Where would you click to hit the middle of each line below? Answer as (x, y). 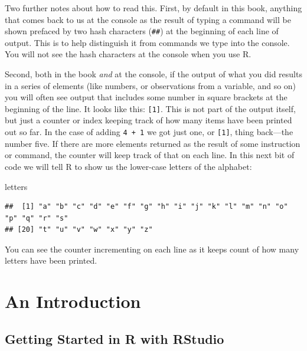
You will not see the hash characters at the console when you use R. (128, 54)
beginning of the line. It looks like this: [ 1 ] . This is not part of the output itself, (150, 108)
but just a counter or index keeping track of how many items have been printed (148, 120)
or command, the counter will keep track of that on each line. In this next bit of (150, 155)
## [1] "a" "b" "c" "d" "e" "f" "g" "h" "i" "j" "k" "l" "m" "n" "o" (146, 207)
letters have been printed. (51, 260)
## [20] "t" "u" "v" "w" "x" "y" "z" (79, 230)
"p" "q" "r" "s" (37, 218)
